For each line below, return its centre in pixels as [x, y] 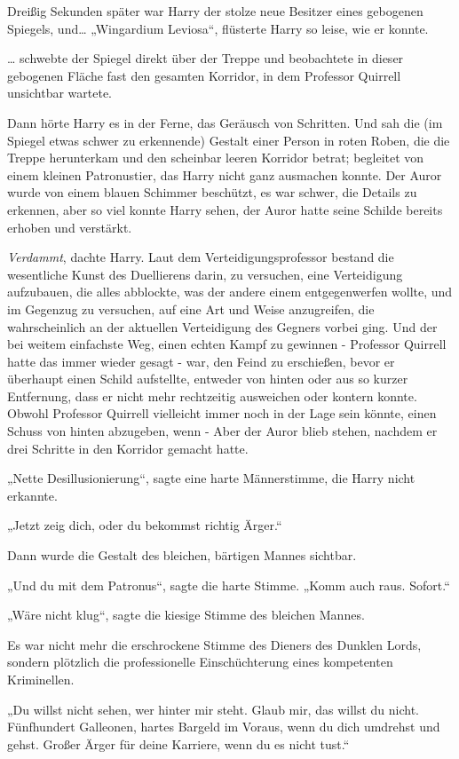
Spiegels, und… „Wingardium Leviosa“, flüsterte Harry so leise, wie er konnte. [218, 28]
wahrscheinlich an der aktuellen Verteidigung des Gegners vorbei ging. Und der [222, 326]
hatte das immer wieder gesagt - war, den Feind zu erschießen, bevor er [201, 361]
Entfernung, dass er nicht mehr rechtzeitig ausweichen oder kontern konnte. [212, 395]
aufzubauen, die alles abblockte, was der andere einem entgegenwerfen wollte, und [230, 292]
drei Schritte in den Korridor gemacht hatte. [128, 448]
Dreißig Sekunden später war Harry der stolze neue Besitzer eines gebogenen [215, 11]
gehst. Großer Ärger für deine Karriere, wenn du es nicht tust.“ [178, 743]
